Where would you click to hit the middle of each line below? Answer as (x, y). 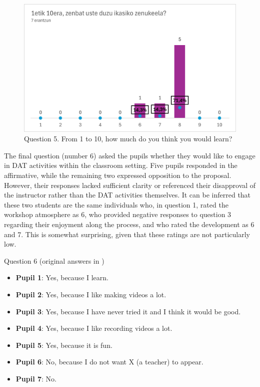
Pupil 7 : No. (36, 378)
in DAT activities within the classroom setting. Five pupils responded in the (121, 165)
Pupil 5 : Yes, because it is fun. (64, 345)
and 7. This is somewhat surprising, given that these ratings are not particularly (127, 234)
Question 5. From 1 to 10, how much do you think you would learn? (128, 139)
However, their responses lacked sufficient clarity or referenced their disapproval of (130, 185)
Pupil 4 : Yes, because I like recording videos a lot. (94, 328)
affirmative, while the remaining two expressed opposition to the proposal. (118, 175)
